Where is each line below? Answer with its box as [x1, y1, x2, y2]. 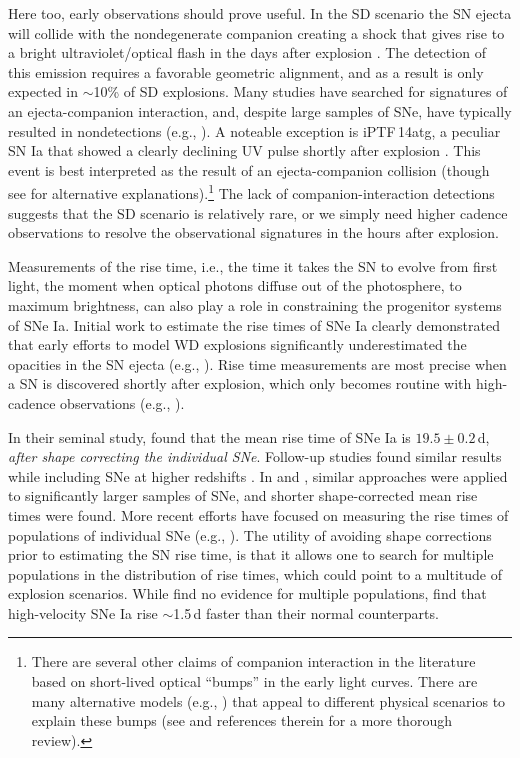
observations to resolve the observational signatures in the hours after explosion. [8, 222, 499, 243]
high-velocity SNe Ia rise [8, 602, 158, 623]
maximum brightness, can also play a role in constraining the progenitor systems [8, 294, 502, 315]
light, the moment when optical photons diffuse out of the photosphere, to [8, 275, 462, 296]
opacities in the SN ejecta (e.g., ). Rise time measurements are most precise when [8, 353, 507, 374]
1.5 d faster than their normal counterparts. [173, 602, 439, 623]
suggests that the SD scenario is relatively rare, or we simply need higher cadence [8, 202, 508, 223]
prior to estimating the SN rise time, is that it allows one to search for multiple [8, 544, 494, 565]
